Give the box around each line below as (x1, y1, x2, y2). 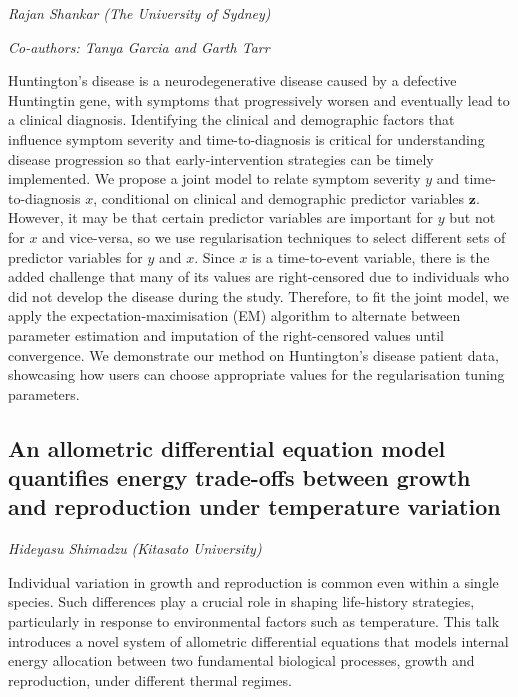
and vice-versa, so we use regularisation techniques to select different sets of (42, 226, 506, 247)
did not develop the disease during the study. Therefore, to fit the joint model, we (8, 285, 509, 306)
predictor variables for (8, 246, 143, 267)
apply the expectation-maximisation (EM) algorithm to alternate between (8, 305, 461, 326)
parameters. (8, 383, 80, 404)
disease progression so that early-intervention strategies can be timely (8, 148, 434, 169)
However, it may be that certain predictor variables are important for (8, 207, 434, 228)
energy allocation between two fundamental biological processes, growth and (8, 650, 475, 671)
